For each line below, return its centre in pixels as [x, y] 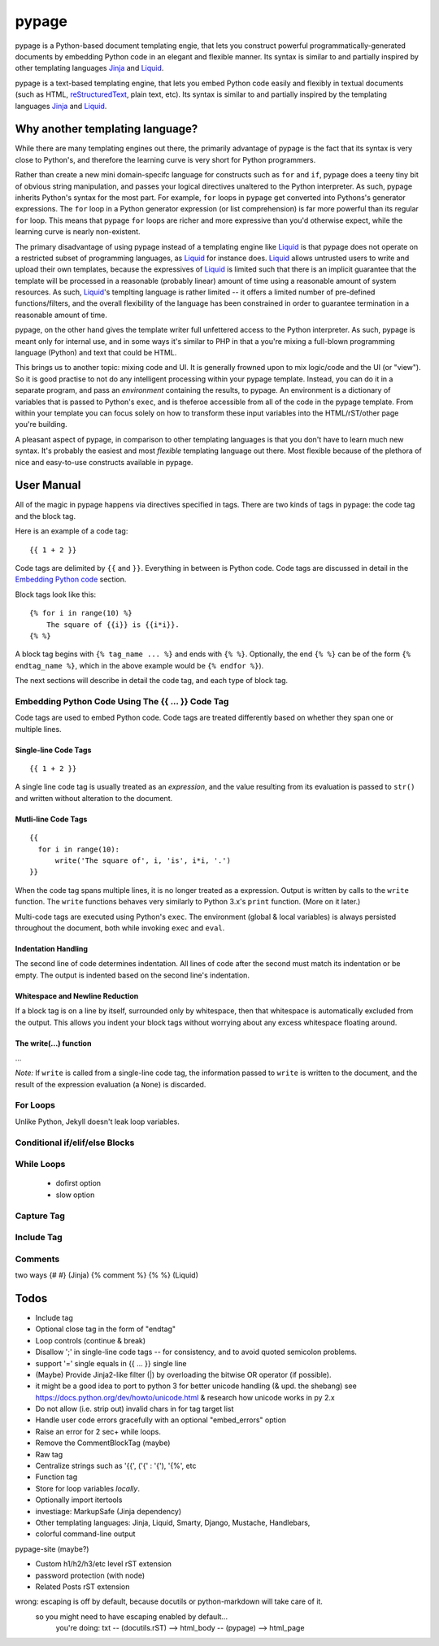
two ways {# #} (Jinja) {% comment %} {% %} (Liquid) [107, 1275]
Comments [37, 1259]
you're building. [41, 425]
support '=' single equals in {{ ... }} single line [111, 1363]
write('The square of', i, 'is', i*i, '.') [143, 861]
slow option [75, 1195]
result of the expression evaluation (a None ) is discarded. [111, 1084]
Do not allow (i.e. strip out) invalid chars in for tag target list [135, 1409]
